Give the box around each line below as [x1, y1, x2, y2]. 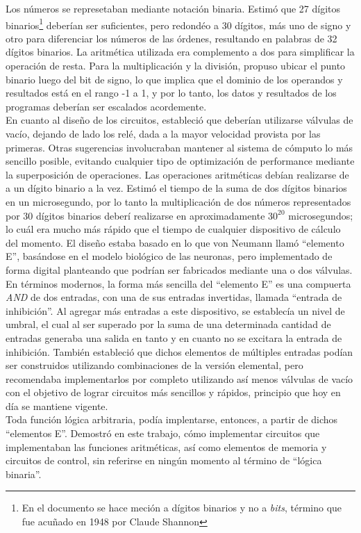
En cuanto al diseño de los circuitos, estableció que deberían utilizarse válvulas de [6, 113, 353, 127]
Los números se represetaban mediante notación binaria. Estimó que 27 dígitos [6, 1, 341, 15]
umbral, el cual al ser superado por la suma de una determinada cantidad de [6, 317, 331, 331]
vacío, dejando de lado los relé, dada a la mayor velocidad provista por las [6, 126, 321, 140]
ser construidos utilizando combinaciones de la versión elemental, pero [6, 358, 303, 372]
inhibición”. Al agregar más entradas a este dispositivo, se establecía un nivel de [6, 303, 345, 318]
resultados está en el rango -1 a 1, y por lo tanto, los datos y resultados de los [6, 85, 337, 100]
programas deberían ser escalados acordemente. [6, 99, 207, 113]
